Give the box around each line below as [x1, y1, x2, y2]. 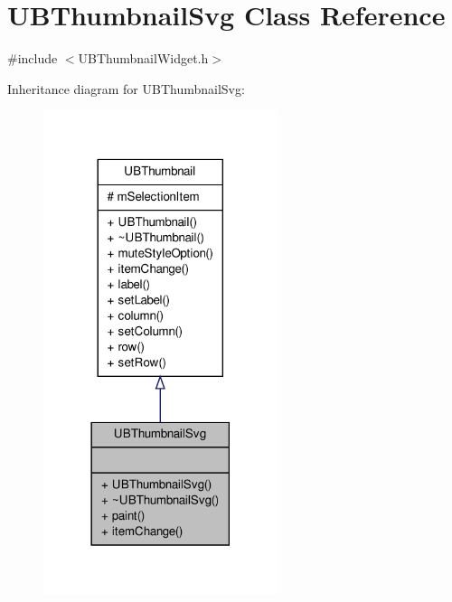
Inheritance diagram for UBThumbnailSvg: [7, 79, 245, 98]
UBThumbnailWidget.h [78, 49, 209, 68]
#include [7, 49, 58, 68]
